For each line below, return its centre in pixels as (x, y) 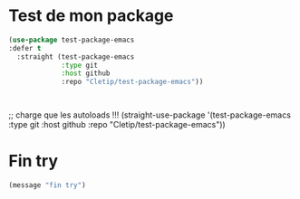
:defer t (25, 48)
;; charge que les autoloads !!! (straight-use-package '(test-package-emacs (150, 115)
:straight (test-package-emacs (76, 57)
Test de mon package (91, 16)
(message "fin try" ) (48, 185)
